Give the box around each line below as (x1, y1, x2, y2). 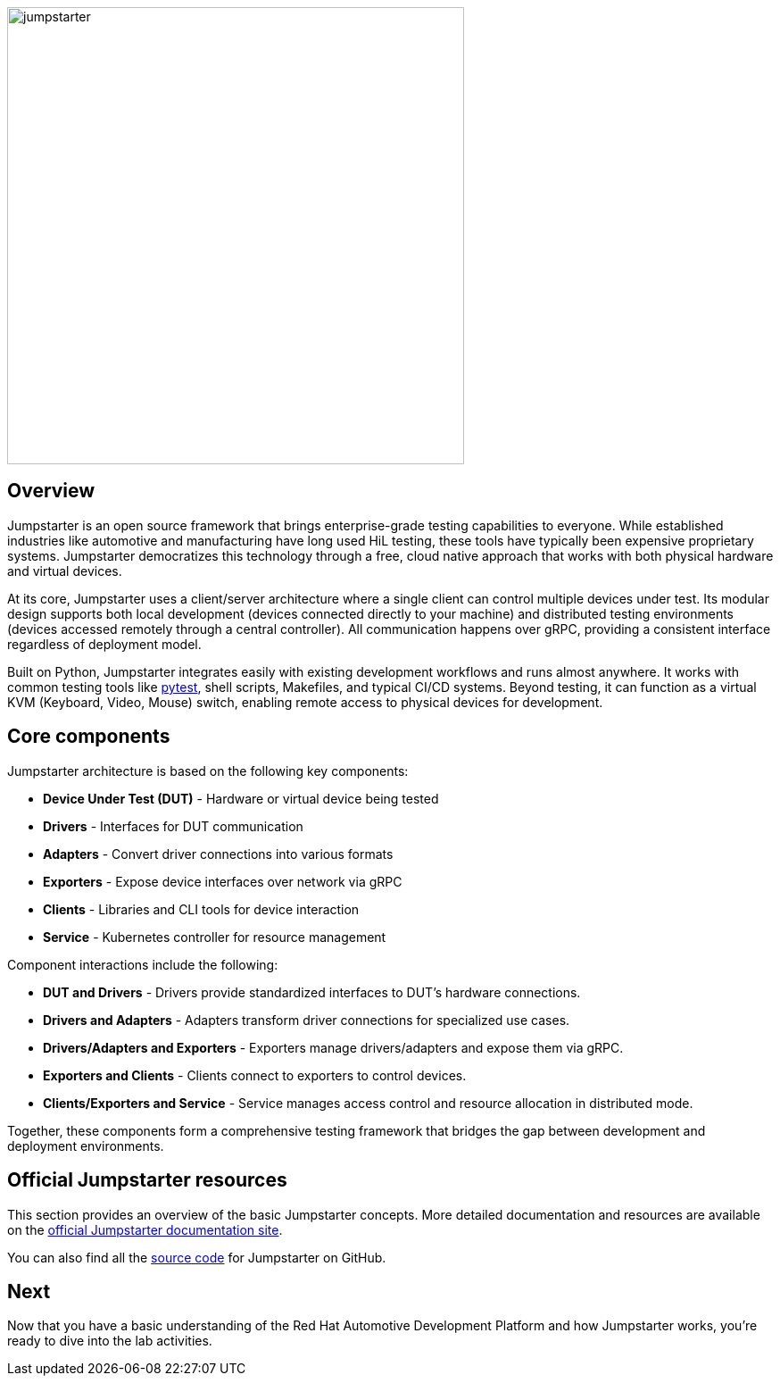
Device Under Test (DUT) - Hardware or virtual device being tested (43, 790, 439, 806)
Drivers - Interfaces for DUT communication (43, 818, 303, 834)
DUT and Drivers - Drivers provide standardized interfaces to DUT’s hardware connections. (43, 984, 581, 1000)
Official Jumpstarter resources (7, 1169, 287, 1192)
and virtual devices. (7, 562, 122, 579)
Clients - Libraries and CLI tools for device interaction (43, 901, 360, 917)
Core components (7, 725, 170, 748)
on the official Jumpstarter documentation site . (7, 1221, 283, 1237)
